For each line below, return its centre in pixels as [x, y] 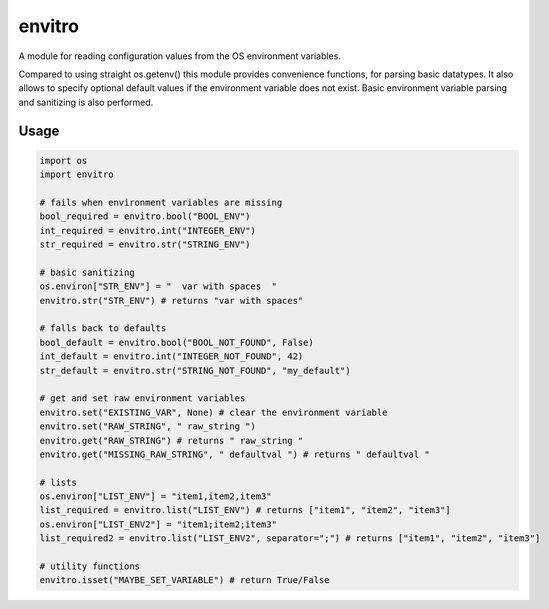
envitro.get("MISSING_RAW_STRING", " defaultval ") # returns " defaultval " [234, 454]
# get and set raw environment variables [142, 398]
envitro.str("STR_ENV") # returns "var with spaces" [171, 300]
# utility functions [89, 566]
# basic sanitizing [87, 272]
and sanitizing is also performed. [86, 102]
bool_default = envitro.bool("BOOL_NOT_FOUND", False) [176, 342]
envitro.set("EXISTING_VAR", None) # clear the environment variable [213, 412]
